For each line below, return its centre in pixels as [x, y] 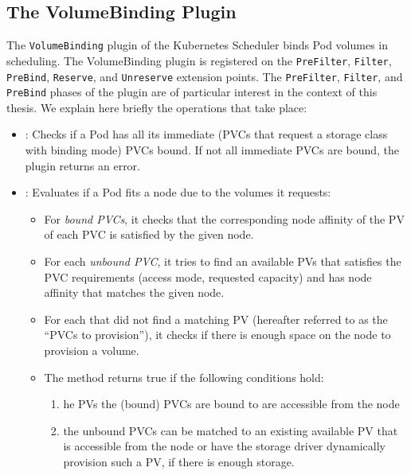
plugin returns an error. [82, 165]
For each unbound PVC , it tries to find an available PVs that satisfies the [223, 261]
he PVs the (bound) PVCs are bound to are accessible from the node [231, 404]
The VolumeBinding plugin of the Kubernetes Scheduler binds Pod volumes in [198, 45]
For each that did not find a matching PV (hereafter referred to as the [216, 319]
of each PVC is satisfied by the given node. [149, 234]
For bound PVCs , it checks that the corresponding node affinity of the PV [224, 218]
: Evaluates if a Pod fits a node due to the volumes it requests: [178, 192]
